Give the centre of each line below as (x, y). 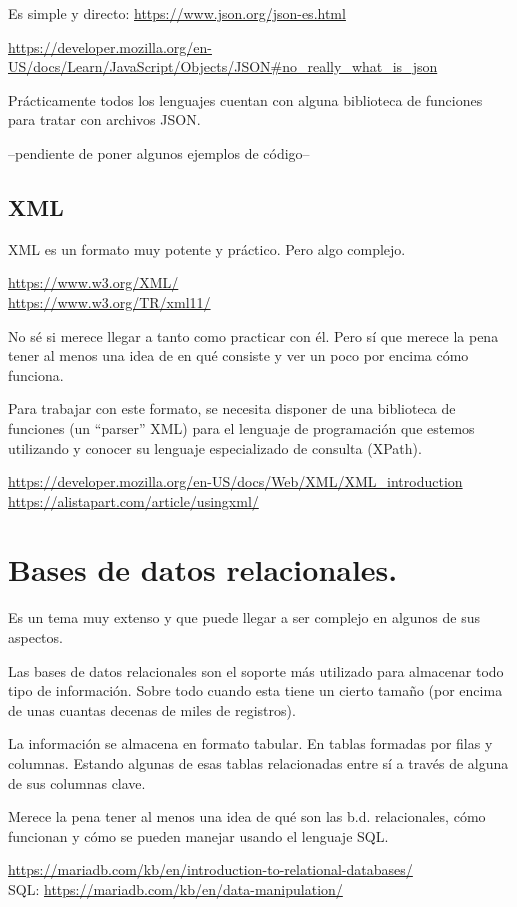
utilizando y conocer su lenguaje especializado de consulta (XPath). (215, 447)
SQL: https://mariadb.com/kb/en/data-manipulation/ (175, 888)
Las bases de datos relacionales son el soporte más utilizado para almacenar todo (256, 670)
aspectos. (35, 637)
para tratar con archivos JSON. (104, 119)
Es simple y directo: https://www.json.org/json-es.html (177, 13)
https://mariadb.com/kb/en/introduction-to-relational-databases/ (210, 869)
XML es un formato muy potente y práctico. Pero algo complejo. (207, 248)
